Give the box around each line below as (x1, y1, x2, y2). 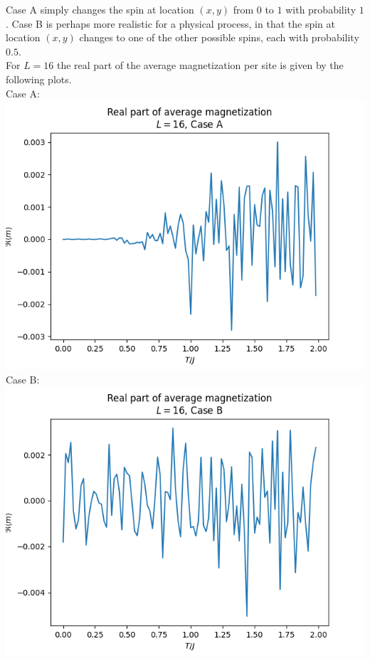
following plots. (6, 71, 72, 86)
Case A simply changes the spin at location (6, 2, 194, 16)
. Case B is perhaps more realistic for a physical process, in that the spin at (6, 16, 335, 31)
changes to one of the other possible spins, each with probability (79, 30, 359, 45)
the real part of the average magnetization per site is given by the (57, 58, 344, 73)
